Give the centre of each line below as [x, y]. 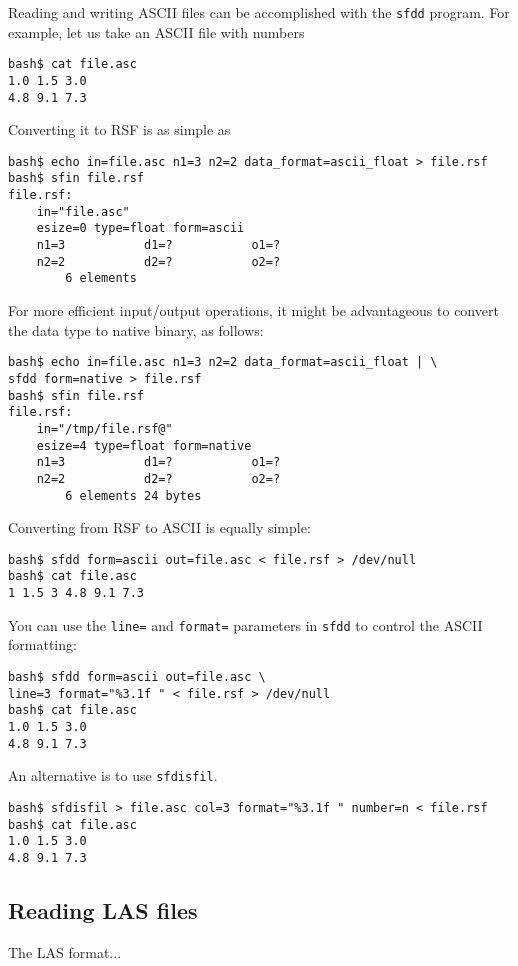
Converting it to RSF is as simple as [119, 129]
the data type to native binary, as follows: [136, 329]
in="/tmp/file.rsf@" [104, 428]
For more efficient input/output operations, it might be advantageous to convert [253, 310]
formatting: [42, 644]
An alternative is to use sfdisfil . [113, 775]
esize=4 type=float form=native [144, 445]
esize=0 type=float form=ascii [140, 228]
